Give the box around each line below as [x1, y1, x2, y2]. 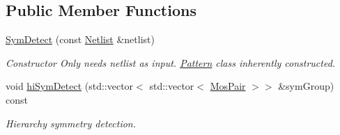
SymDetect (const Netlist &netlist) [6, 32, 155, 47]
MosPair [210, 79, 246, 93]
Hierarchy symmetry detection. [6, 116, 137, 130]
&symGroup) [278, 79, 334, 93]
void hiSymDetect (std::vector [6, 79, 134, 93]
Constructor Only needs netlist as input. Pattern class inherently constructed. [6, 55, 336, 70]
